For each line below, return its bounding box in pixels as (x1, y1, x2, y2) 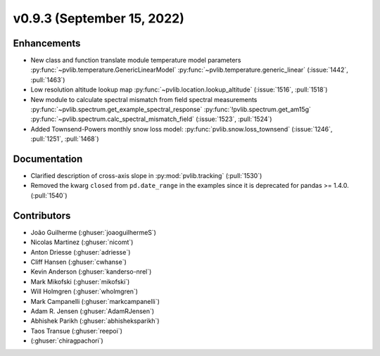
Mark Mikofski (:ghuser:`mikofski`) (30, 277, 130, 286)
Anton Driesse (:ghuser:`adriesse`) (30, 248, 131, 256)
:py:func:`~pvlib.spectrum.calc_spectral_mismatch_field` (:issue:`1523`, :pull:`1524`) (30, 115, 272, 123)
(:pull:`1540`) (30, 191, 68, 200)
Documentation (13, 153, 83, 165)
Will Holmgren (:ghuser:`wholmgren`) (30, 287, 139, 295)
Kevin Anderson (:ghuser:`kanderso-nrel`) (30, 267, 152, 276)
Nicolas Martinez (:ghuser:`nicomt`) (30, 238, 134, 246)
